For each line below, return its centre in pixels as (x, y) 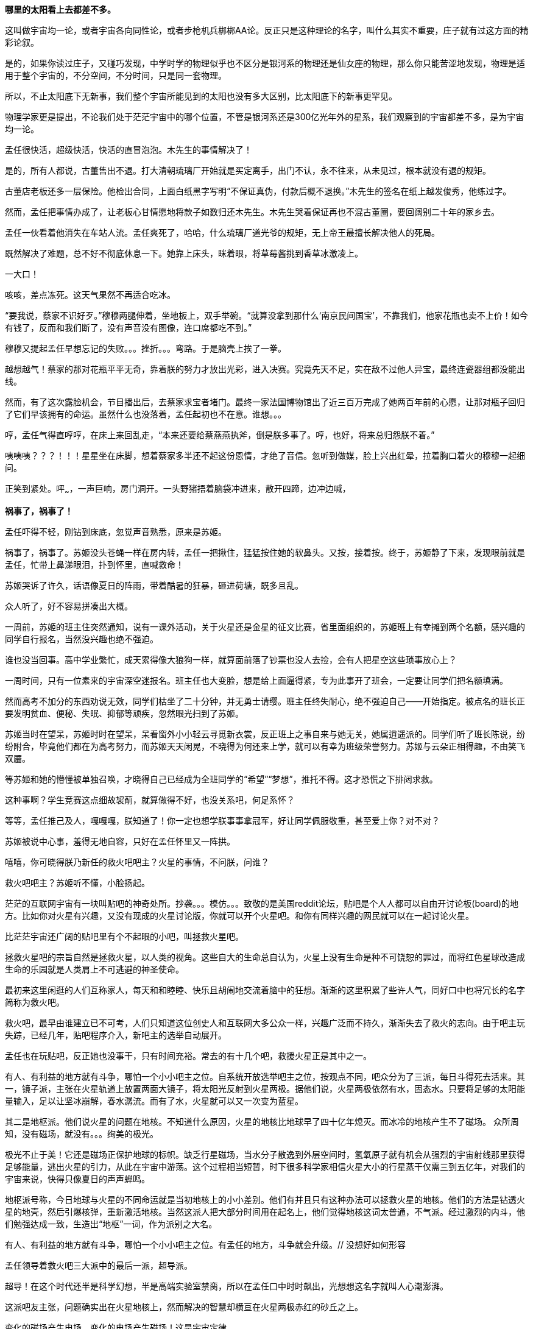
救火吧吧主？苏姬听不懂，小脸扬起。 (77, 882)
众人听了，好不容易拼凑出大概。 (69, 606)
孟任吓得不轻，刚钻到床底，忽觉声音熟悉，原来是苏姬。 (116, 531)
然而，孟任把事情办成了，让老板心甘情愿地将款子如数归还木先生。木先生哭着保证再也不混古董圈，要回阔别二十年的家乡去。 (252, 212)
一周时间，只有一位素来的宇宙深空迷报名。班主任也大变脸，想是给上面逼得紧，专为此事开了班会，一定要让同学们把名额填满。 (256, 680)
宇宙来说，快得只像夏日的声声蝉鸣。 (77, 1178)
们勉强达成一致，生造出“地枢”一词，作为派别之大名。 (111, 1224)
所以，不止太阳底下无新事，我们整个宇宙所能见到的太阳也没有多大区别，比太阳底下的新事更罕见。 (201, 96)
